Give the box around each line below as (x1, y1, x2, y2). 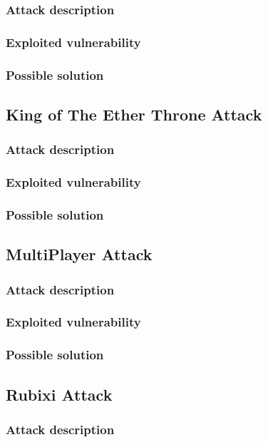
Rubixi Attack (6, 383, 113, 405)
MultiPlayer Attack (6, 243, 153, 265)
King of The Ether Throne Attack (6, 103, 262, 125)
